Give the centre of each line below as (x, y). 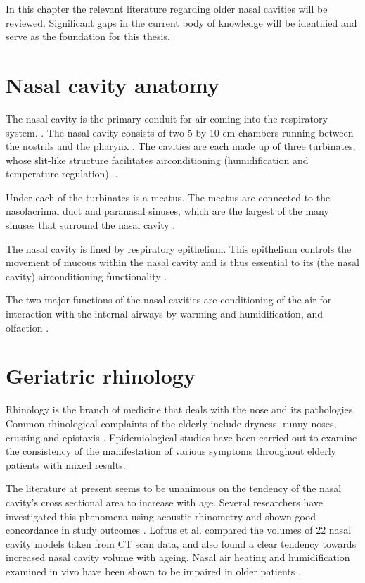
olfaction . (27, 327)
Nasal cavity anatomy (113, 84)
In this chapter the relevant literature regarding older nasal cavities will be (167, 8)
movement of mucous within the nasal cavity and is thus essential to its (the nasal (183, 262)
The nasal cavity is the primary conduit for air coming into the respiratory (167, 118)
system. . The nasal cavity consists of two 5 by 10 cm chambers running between (180, 132)
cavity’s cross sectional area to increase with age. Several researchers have (165, 502)
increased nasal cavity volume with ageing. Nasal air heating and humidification (178, 557)
